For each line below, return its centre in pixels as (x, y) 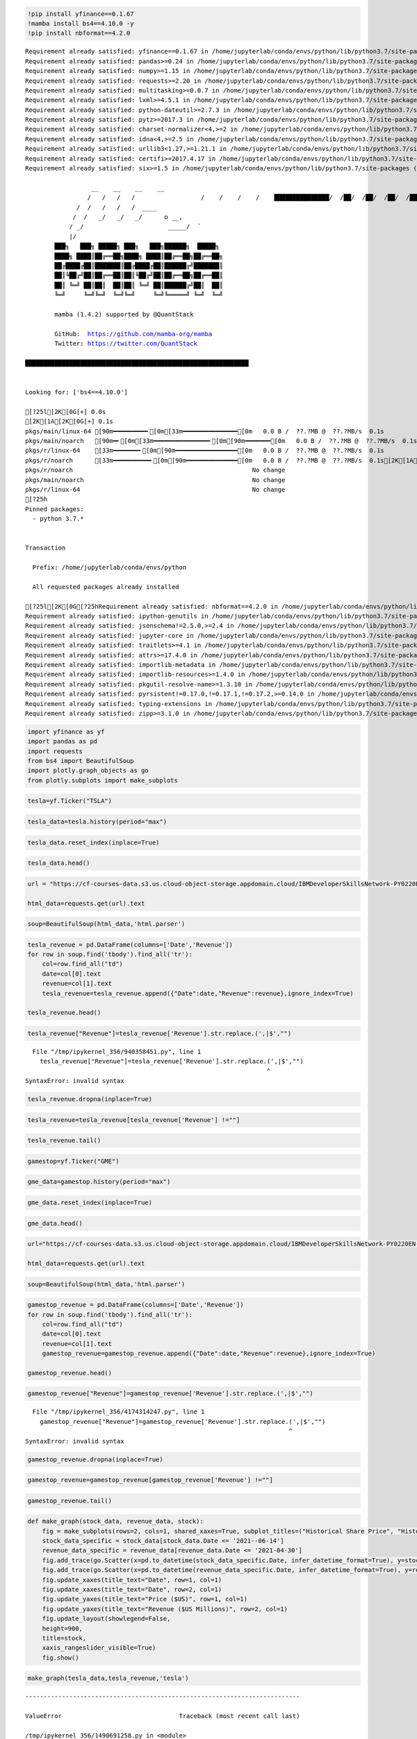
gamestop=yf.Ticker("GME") (73, 1161)
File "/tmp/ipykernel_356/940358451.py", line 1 (117, 1051)
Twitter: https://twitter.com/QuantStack (126, 344)
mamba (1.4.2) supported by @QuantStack (124, 314)
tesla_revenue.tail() (64, 1140)
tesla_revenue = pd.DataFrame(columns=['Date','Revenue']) (130, 945)
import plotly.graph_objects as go (88, 771)
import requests (55, 751)
